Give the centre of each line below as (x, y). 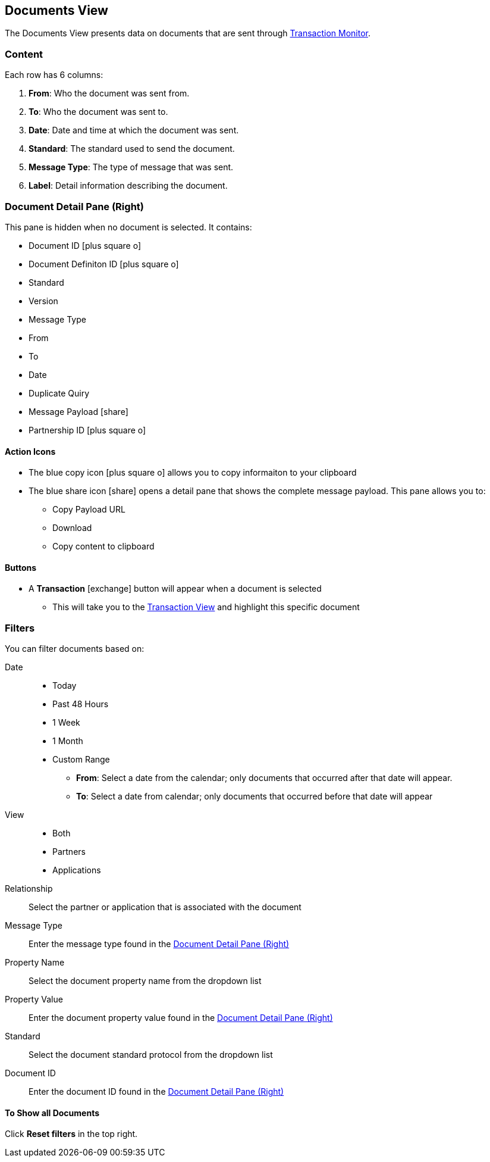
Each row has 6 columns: (54, 75)
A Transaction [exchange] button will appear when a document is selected (175, 589)
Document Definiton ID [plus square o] (104, 264)
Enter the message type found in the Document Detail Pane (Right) (159, 944)
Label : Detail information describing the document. (128, 186)
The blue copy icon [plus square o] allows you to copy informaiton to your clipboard (193, 473)
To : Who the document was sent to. (98, 112)
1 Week (66, 723)
